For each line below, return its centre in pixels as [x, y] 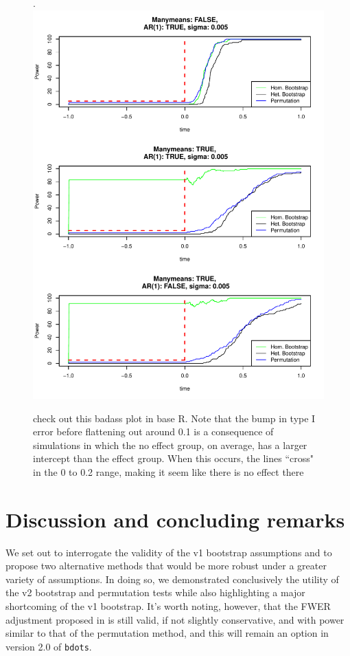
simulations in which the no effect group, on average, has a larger [170, 445]
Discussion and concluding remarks [175, 519]
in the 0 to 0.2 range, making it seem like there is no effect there [168, 471]
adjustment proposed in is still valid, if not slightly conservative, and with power [175, 619]
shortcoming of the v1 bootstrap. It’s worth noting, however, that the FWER [168, 605]
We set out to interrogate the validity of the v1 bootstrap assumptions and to [169, 552]
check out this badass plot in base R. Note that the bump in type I [174, 418]
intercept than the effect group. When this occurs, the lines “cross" [174, 458]
